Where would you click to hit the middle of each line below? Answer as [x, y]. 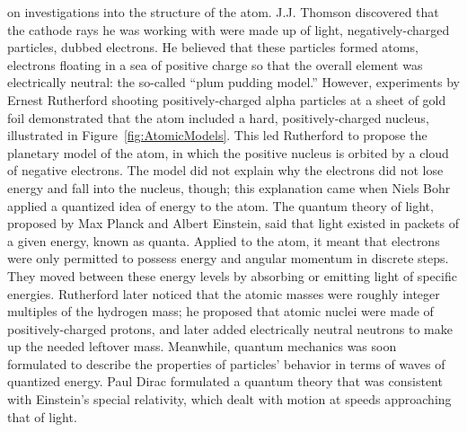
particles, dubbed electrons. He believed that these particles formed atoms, [213, 47]
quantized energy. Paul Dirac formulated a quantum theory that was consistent [225, 381]
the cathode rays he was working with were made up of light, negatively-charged [229, 29]
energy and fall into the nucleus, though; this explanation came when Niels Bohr [229, 187]
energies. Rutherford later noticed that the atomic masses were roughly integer [224, 293]
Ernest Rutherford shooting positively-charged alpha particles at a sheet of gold [227, 99]
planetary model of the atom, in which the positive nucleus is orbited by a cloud [228, 152]
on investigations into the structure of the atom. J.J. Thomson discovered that [223, 12]
